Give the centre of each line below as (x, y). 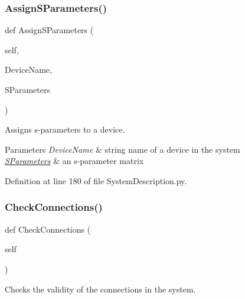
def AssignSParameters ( (49, 30)
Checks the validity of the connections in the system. (100, 289)
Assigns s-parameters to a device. (65, 129)
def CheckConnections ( (48, 229)
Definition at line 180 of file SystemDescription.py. (96, 180)
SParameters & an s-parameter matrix (74, 161)
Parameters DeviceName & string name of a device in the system (122, 149)
